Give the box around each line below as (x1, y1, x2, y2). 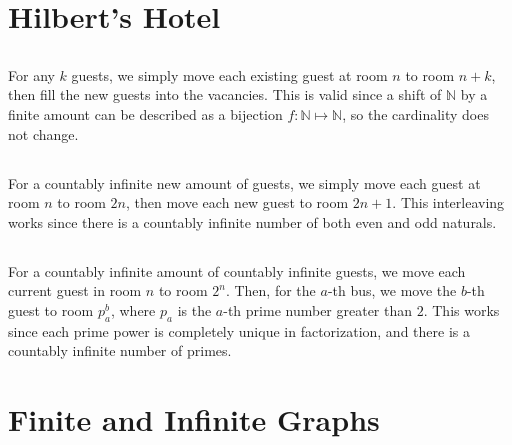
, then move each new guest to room (126, 192, 349, 213)
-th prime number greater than (223, 299, 413, 320)
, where (110, 299, 156, 320)
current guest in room (8, 280, 142, 301)
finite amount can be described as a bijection (8, 103, 283, 124)
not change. (8, 123, 79, 144)
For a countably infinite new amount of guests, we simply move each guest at (8, 172, 481, 193)
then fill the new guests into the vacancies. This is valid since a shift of (8, 84, 442, 105)
